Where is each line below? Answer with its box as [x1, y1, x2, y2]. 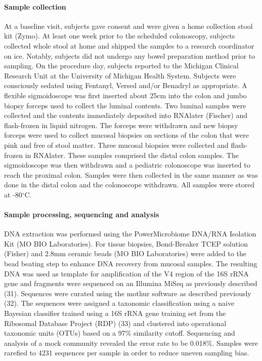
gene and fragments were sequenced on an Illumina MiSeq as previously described [4, 278, 257, 289]
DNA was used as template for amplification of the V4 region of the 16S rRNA [4, 268, 249, 278]
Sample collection [4, 1, 66, 12]
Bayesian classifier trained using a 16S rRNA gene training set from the [4, 308, 226, 318]
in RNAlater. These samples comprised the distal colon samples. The [25, 149, 239, 160]
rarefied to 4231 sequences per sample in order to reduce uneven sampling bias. [4, 347, 249, 358]
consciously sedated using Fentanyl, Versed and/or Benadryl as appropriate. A [4, 80, 247, 91]
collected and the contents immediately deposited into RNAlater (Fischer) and [4, 110, 247, 121]
